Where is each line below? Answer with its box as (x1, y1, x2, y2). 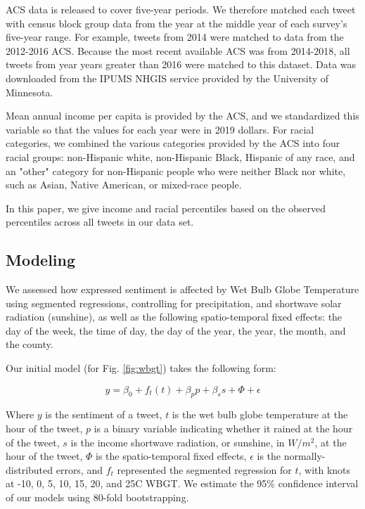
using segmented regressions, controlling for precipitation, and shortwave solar (6, 295, 342, 310)
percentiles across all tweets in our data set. (6, 214, 194, 229)
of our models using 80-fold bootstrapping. (6, 490, 189, 505)
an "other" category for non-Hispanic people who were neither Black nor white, (6, 163, 346, 178)
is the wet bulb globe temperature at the (172, 407, 348, 422)
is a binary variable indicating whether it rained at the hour (94, 421, 353, 436)
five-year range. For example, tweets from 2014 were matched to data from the (6, 30, 344, 44)
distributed (6, 462, 53, 477)
